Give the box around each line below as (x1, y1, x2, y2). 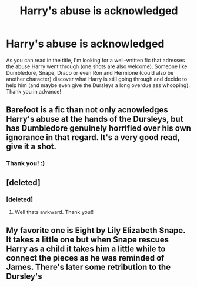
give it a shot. (6, 142, 57, 152)
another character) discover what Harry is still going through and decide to (6, 75, 188, 82)
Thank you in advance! (6, 88, 62, 95)
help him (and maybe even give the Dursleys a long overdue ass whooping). (6, 81, 190, 89)
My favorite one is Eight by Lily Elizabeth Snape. (6, 225, 186, 236)
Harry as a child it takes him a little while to (6, 244, 166, 254)
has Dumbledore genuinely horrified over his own (6, 124, 191, 134)
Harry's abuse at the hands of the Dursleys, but (6, 114, 183, 124)
